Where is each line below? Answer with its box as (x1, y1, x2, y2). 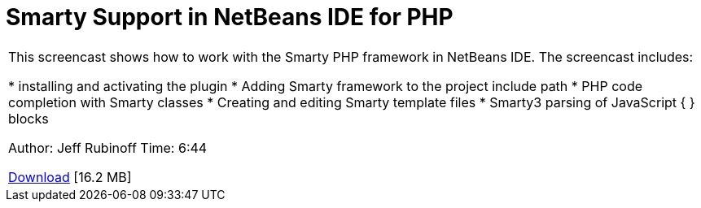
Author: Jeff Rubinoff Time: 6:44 (8, 139, 208, 156)
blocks (8, 110, 49, 127)
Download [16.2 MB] (8, 168, 132, 185)
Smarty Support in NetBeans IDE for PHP (6, 3, 453, 31)
